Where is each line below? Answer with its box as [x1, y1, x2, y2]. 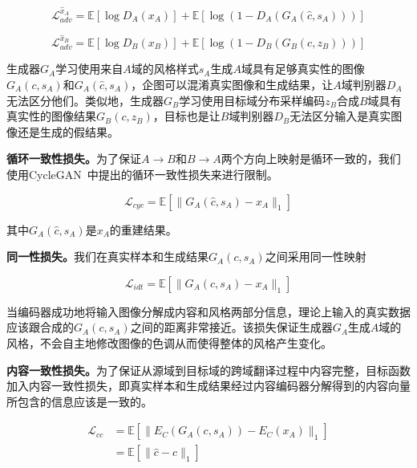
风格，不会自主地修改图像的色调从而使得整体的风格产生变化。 [6, 334, 332, 351]
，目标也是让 [152, 108, 221, 124]
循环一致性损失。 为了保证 [6, 150, 141, 167]
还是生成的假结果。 [17, 123, 119, 140]
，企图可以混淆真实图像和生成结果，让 [131, 76, 334, 92]
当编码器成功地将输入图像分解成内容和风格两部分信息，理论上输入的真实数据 [6, 303, 411, 319]
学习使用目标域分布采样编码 [179, 92, 326, 108]
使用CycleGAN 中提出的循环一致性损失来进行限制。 [6, 165, 278, 182]
